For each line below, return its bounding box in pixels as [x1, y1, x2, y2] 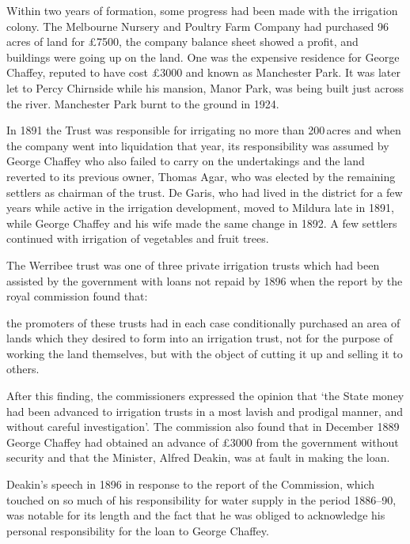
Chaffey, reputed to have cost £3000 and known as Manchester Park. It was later [6, 64, 401, 81]
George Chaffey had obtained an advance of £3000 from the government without [6, 433, 399, 450]
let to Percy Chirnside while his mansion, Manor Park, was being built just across [6, 79, 404, 96]
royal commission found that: [6, 288, 148, 304]
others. [6, 361, 40, 377]
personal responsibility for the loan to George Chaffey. [6, 522, 269, 538]
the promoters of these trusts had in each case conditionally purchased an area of [6, 314, 401, 331]
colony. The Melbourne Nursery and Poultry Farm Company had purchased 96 [6, 17, 389, 34]
